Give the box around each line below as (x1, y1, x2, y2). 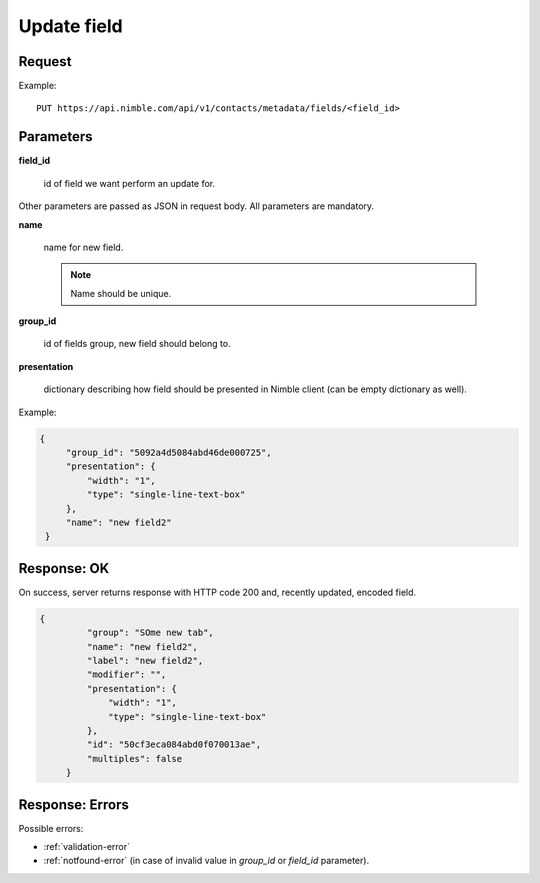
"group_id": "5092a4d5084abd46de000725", (65, 447, 272, 459)
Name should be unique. (70, 287, 172, 299)
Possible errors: (18, 822, 84, 834)
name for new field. (43, 241, 124, 253)
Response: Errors (18, 796, 129, 813)
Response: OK (18, 560, 110, 577)
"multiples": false (86, 753, 183, 764)
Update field (18, 15, 124, 37)
